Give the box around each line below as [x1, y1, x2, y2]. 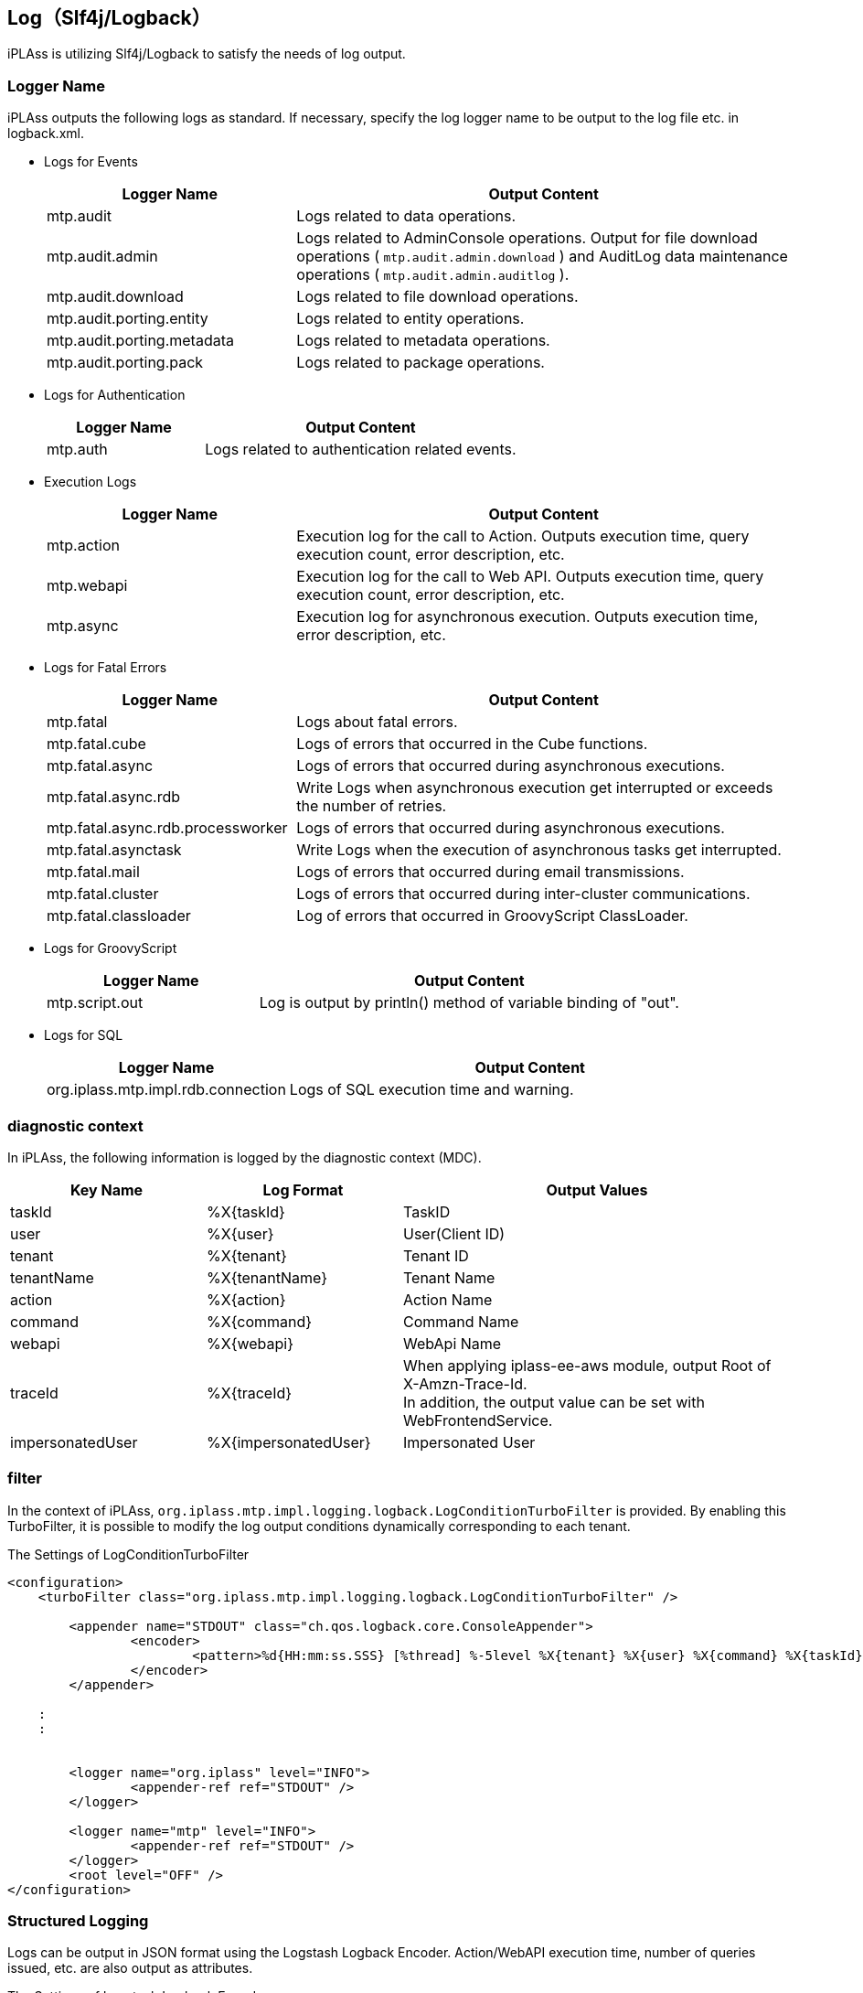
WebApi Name [403, 1334, 502, 1353]
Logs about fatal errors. [296, 713, 458, 732]
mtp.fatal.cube [47, 734, 146, 754]
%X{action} [207, 1290, 286, 1309]
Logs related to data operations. [296, 207, 517, 226]
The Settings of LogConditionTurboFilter [7, 1546, 250, 1562]
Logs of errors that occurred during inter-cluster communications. [296, 884, 751, 904]
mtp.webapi [47, 576, 128, 595]
